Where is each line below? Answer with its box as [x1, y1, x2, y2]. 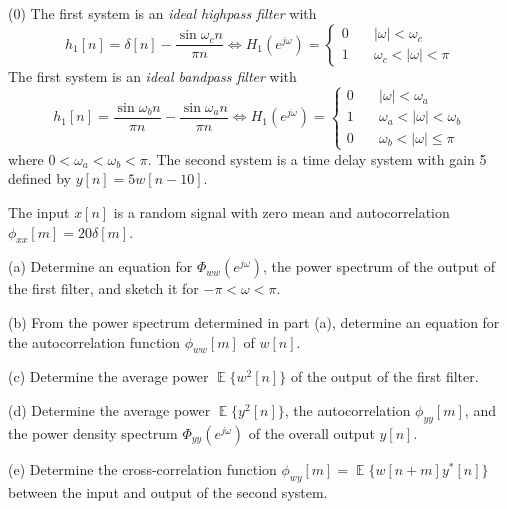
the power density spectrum [8, 422, 178, 443]
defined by [8, 168, 72, 189]
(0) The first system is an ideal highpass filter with [8, 3, 317, 23]
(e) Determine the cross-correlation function [8, 458, 277, 479]
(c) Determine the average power [8, 366, 209, 387]
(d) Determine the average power [8, 399, 211, 420]
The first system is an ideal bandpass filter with [8, 65, 297, 86]
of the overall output [248, 422, 375, 443]
